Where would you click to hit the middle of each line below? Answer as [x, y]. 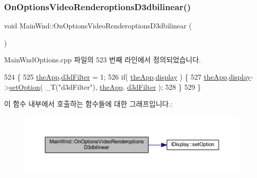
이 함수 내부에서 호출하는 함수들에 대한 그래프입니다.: [88, 104]
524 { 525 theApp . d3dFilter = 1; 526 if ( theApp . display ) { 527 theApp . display [127, 77]
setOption [25, 86]
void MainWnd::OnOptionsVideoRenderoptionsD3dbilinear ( [98, 26]
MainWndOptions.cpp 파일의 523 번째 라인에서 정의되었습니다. [103, 60]
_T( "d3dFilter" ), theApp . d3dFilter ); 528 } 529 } [123, 86]
